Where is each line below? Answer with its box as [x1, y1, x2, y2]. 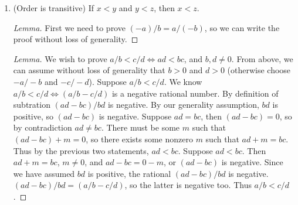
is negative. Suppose [99, 110, 172, 122]
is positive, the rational [87, 167, 171, 179]
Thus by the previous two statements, [13, 144, 149, 156]
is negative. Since [221, 156, 283, 168]
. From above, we [231, 52, 293, 64]
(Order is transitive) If [13, 2, 94, 13]
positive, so [13, 110, 54, 122]
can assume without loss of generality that [13, 64, 165, 76]
